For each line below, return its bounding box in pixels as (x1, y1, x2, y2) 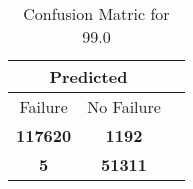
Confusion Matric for (23, 2, 170, 25)
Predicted (49, 65, 128, 88)
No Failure (87, 95, 161, 118)
